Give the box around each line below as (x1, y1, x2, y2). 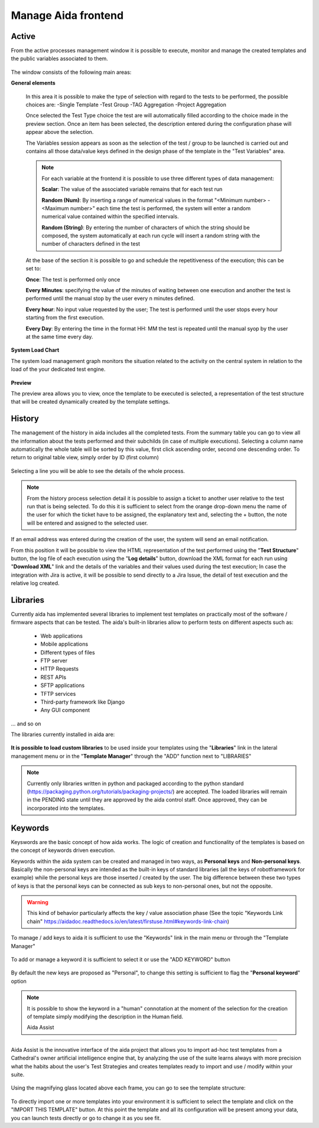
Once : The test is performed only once (25, 276, 121, 283)
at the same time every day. (25, 334, 93, 340)
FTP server (40, 657, 68, 664)
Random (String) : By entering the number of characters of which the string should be (41, 224, 250, 231)
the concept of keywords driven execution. (11, 847, 115, 854)
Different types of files (40, 649, 95, 656)
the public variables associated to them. (11, 55, 109, 62)
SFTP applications (40, 682, 85, 689)
